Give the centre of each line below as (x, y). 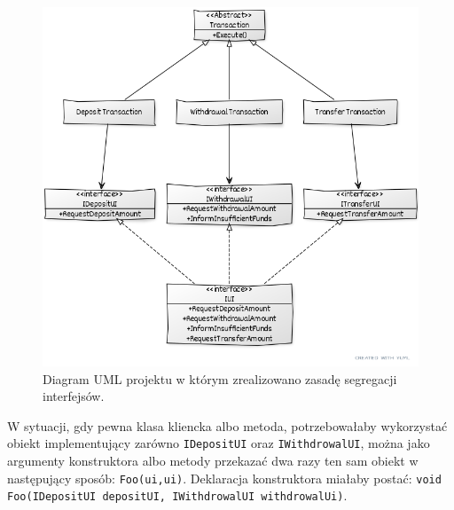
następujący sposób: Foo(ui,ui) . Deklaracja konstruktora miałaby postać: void (224, 478)
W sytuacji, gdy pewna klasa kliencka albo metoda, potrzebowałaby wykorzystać (227, 425)
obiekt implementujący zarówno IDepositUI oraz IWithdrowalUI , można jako (219, 443)
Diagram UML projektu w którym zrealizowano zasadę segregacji (220, 378)
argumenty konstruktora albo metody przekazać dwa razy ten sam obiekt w (213, 461)
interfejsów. (74, 396)
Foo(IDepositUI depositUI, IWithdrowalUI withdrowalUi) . (177, 495)
